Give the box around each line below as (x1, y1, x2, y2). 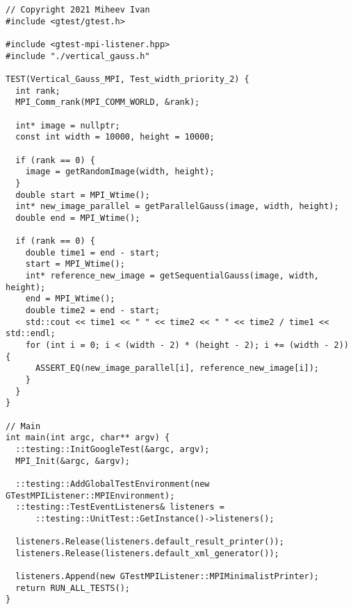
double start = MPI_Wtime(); (15, 190, 150, 200)
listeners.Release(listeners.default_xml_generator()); (15, 548, 279, 558)
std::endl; (6, 328, 56, 339)
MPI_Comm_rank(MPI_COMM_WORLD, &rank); (15, 97, 200, 108)
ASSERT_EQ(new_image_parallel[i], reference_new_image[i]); (35, 363, 320, 374)
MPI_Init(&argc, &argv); (15, 456, 130, 466)
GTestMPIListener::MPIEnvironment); (6, 490, 175, 501)
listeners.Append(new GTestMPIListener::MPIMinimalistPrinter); (15, 572, 320, 582)
